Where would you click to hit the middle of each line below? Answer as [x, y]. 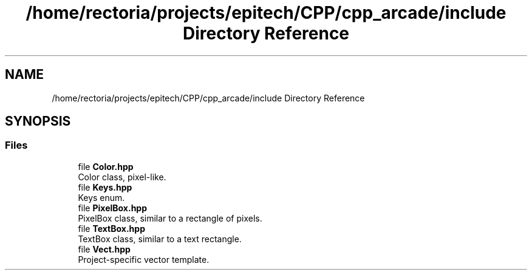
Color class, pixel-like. [122, 177]
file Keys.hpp [105, 187]
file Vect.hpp [104, 249]
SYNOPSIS [38, 121]
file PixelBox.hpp [113, 208]
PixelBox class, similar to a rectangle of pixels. [170, 218]
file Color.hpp [106, 166]
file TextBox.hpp [111, 228]
